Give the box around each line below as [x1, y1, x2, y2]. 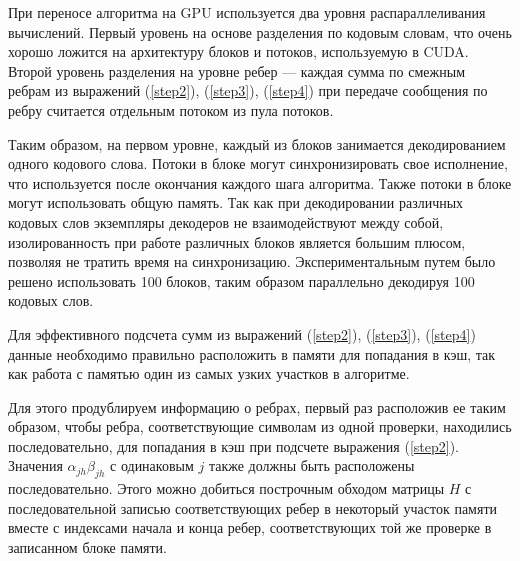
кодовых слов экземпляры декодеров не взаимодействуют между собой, [8, 211, 444, 232]
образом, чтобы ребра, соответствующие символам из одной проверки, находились [8, 416, 512, 437]
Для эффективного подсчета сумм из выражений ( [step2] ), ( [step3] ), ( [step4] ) [8, 323, 476, 344]
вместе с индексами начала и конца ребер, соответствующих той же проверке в [8, 517, 492, 538]
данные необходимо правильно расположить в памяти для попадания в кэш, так [8, 343, 496, 364]
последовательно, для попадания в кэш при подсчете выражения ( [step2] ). [8, 435, 459, 456]
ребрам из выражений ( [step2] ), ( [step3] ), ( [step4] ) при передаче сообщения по [8, 80, 488, 101]
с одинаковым [110, 455, 194, 476]
